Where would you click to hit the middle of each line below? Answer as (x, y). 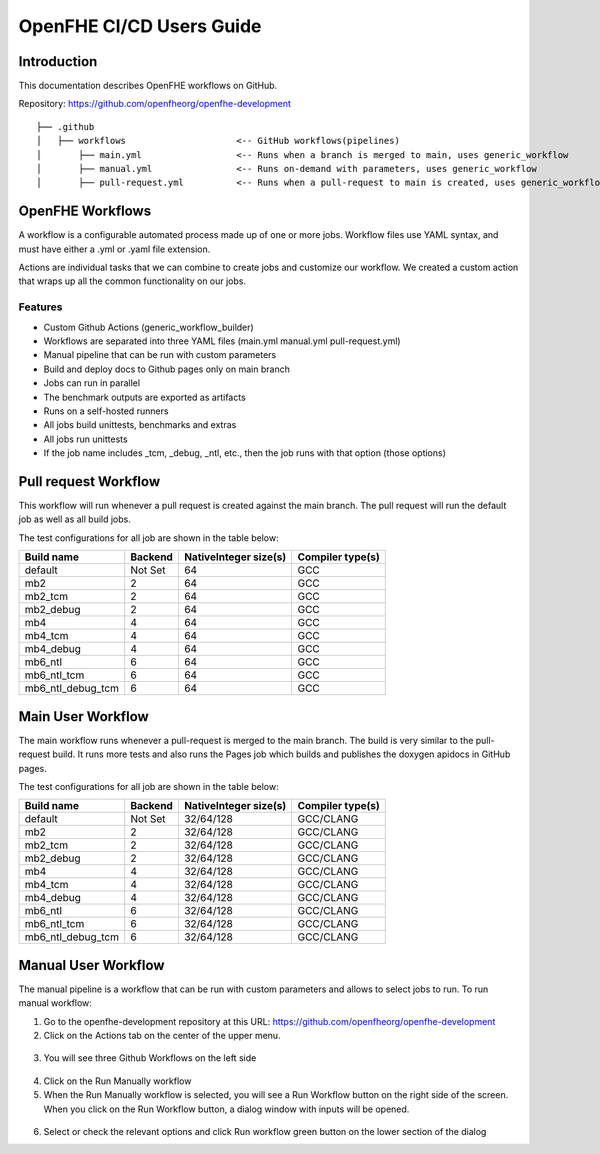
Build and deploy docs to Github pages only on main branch (166, 369)
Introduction (58, 61)
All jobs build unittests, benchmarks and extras (140, 425)
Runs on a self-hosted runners (106, 411)
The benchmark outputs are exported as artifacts (145, 397)
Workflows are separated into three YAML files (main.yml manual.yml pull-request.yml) (222, 341)
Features (40, 307)
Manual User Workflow (91, 965)
